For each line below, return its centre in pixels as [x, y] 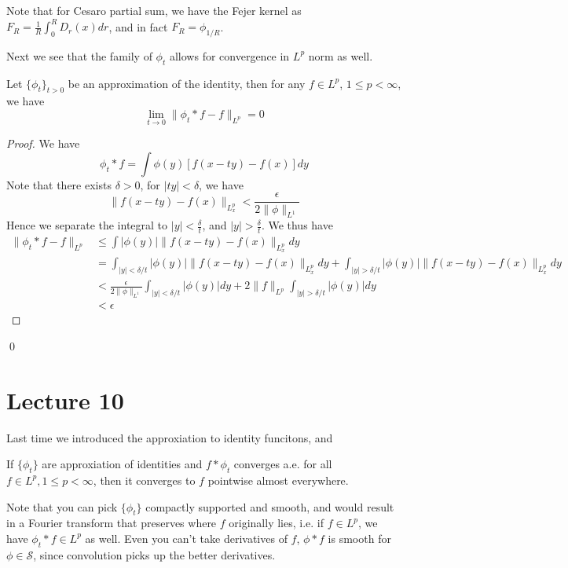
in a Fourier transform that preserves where [112, 523]
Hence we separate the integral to [87, 225]
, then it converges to [144, 480]
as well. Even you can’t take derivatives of [186, 538]
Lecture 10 [65, 399]
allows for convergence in [229, 55]
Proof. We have [43, 143]
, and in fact [138, 26]
